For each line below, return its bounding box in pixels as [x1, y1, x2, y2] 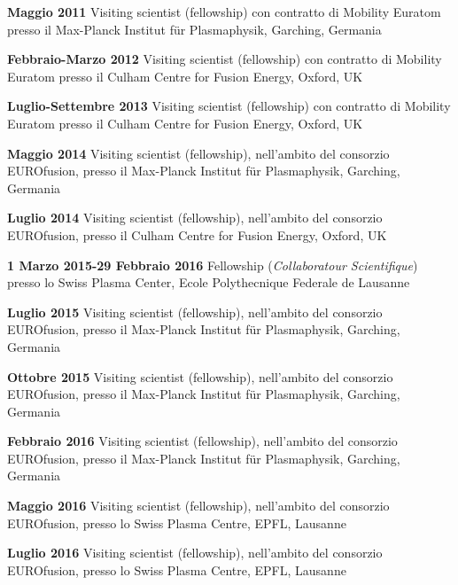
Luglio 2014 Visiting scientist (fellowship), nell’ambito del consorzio [7, 208, 383, 227]
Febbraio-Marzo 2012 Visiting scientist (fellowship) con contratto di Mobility [7, 50, 442, 68]
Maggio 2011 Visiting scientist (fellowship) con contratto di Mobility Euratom [7, 3, 441, 20]
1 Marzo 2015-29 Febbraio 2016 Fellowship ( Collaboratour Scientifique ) [7, 255, 418, 274]
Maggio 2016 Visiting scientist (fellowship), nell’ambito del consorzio [7, 496, 390, 515]
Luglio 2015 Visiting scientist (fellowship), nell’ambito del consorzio [7, 302, 383, 321]
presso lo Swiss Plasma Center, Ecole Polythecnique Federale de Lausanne [7, 273, 410, 292]
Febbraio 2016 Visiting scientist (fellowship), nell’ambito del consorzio [7, 432, 398, 450]
